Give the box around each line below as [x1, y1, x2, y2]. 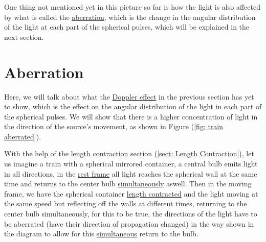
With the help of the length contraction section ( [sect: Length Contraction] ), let [4, 148, 254, 159]
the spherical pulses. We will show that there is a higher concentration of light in [4, 111, 258, 122]
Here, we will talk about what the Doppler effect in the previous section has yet [4, 91, 254, 102]
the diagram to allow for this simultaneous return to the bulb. [4, 228, 198, 239]
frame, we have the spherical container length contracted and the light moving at [4, 188, 258, 199]
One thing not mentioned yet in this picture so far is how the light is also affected [4, 2, 260, 12]
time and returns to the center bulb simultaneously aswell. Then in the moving [4, 178, 252, 189]
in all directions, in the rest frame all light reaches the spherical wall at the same [4, 168, 257, 179]
